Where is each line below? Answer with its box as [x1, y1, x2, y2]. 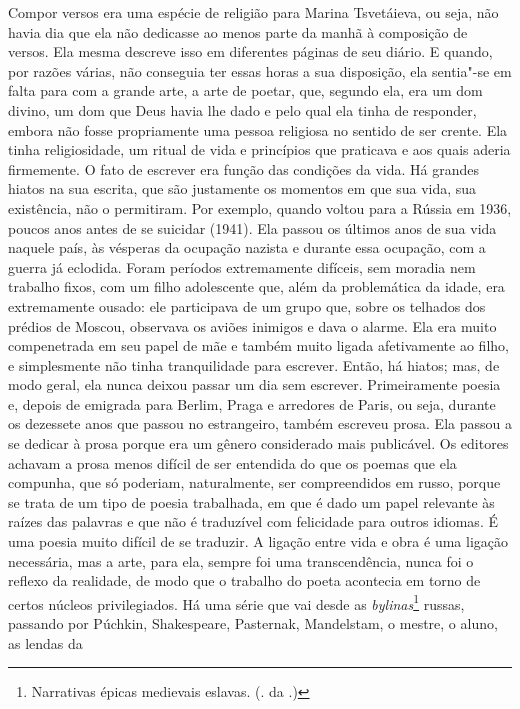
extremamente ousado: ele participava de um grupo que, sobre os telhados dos [8, 295, 486, 316]
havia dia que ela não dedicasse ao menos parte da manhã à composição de [8, 21, 468, 42]
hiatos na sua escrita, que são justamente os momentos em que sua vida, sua [8, 178, 477, 199]
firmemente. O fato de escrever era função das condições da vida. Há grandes [8, 158, 480, 179]
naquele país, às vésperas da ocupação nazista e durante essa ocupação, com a [8, 237, 486, 258]
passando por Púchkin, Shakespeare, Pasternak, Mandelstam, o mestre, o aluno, [8, 613, 498, 634]
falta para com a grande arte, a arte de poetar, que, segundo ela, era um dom [8, 80, 483, 101]
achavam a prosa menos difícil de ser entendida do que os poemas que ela [8, 452, 457, 473]
